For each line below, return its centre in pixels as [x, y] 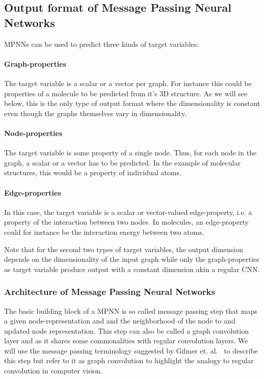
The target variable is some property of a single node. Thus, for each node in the [130, 153]
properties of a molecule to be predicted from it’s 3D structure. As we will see [126, 93]
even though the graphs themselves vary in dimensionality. [95, 113]
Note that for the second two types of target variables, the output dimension [124, 249]
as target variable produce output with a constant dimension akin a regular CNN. [132, 269]
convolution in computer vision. [54, 371]
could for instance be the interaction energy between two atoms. [104, 232]
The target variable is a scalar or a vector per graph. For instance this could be [128, 83]
